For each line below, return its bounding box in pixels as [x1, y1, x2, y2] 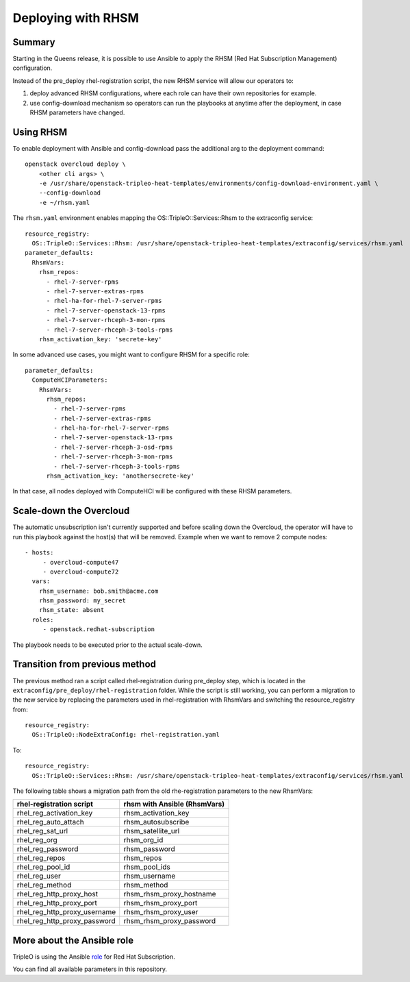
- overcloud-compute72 [42, 567, 119, 576]
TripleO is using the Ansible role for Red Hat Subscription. [12, 953, 175, 961]
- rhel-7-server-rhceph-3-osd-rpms [53, 443, 173, 451]
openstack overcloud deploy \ [25, 160, 127, 168]
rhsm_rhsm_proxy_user [123, 907, 198, 917]
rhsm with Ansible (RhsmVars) [123, 799, 225, 809]
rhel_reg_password [16, 844, 79, 854]
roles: [31, 615, 54, 624]
